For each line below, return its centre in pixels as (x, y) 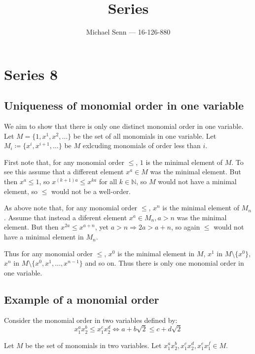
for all (108, 181)
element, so (21, 191)
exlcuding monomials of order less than (142, 145)
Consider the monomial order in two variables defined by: (91, 320)
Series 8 (31, 74)
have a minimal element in (44, 237)
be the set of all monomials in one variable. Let (145, 136)
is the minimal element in (156, 253)
